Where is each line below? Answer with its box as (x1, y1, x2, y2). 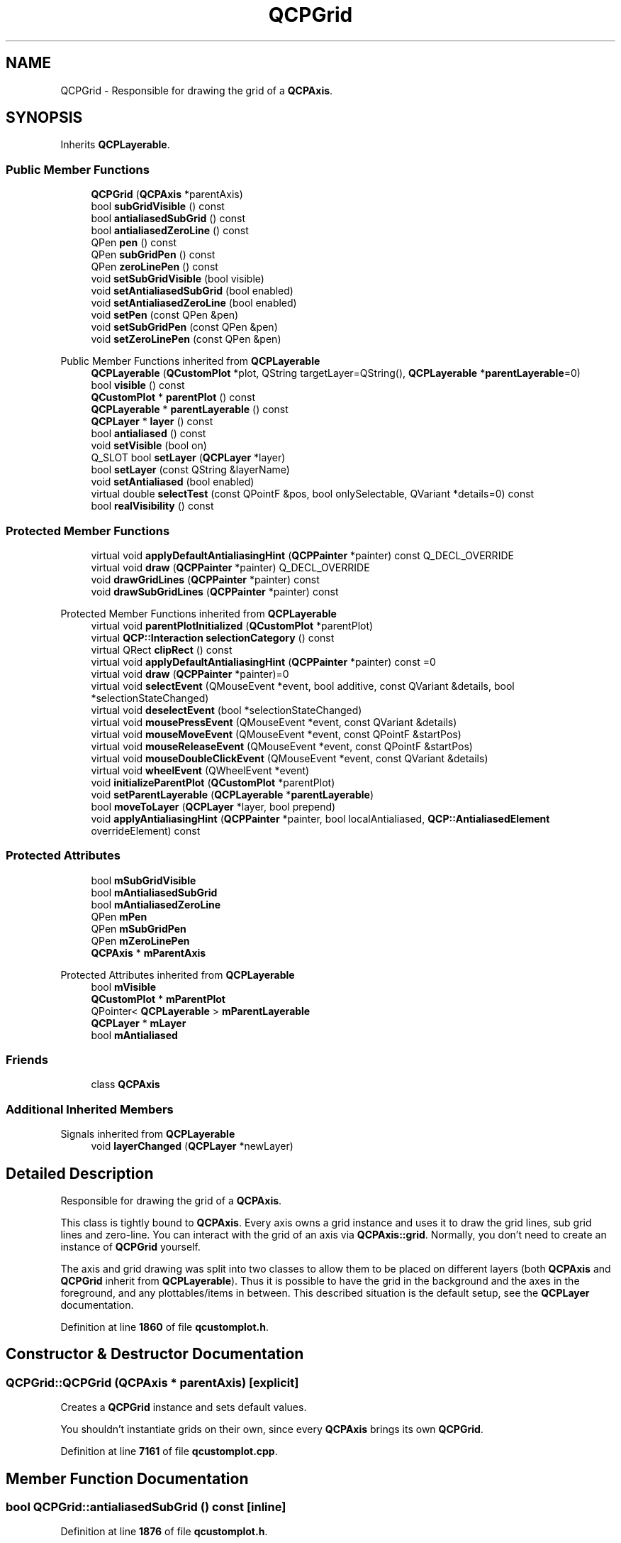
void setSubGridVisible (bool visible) (91, 273, 264, 285)
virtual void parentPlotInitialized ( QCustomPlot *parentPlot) (91, 619, 374, 632)
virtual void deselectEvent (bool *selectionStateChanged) (91, 703, 362, 716)
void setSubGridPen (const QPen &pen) (91, 321, 278, 334)
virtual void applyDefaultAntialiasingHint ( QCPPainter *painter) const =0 (91, 655, 436, 668)
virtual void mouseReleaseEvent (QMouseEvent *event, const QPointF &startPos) (91, 740, 473, 752)
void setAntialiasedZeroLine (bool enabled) (91, 297, 297, 309)
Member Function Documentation (6, 1469, 249, 1488)
